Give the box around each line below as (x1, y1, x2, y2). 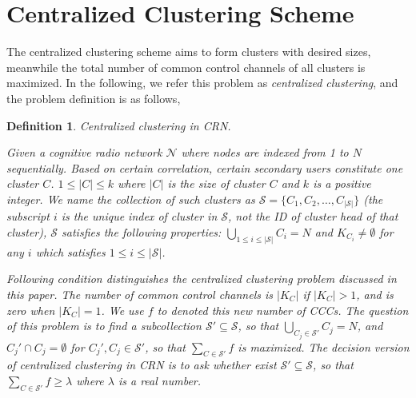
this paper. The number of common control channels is (6, 286, 273, 303)
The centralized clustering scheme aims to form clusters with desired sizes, (6, 43, 371, 60)
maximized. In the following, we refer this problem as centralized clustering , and (6, 74, 398, 91)
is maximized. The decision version (238, 338, 410, 355)
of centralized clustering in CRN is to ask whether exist (6, 356, 277, 373)
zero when (6, 301, 55, 318)
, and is (356, 286, 394, 303)
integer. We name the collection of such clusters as (6, 190, 255, 207)
